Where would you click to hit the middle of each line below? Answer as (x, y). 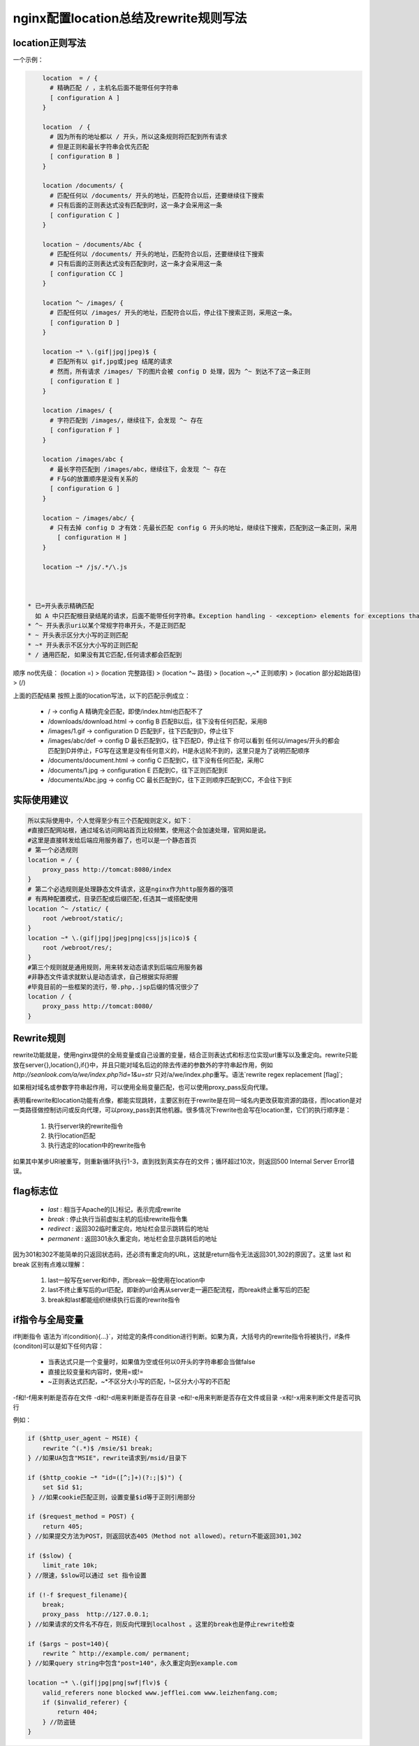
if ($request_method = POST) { (81, 1517)
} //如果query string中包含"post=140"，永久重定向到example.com (132, 1663)
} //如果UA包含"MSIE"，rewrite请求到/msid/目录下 (108, 1458)
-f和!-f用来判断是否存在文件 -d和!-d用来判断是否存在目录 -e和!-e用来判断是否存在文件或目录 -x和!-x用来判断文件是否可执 (187, 1397)
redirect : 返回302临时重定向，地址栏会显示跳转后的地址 (128, 1228)
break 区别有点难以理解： (50, 1264)
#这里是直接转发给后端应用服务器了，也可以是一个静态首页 (112, 840)
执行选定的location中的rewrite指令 (97, 1145)
